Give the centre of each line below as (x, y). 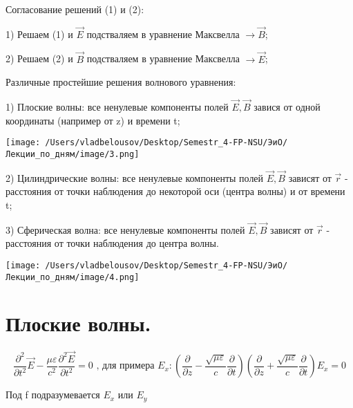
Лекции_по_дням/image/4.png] (73, 277)
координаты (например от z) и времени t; (93, 120)
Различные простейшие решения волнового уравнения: (121, 82)
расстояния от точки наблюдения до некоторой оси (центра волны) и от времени (175, 191)
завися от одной (287, 107)
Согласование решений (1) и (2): (75, 9)
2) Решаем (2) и (39, 58)
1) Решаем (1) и (39, 34)
